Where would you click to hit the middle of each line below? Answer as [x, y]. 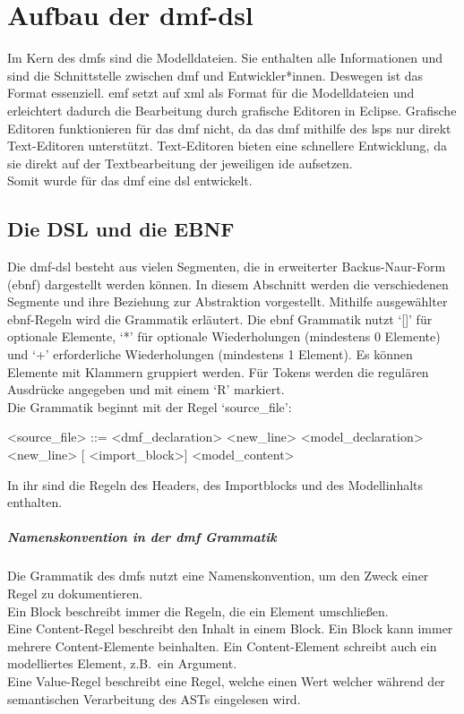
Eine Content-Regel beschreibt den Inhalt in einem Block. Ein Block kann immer [230, 628]
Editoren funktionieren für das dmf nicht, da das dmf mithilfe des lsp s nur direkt [229, 128]
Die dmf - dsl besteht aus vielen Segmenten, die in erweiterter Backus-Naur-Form [227, 267]
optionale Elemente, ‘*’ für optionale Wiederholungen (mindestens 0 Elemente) [224, 336]
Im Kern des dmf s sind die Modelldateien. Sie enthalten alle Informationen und [225, 58]
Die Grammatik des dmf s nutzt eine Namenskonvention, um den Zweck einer [218, 576]
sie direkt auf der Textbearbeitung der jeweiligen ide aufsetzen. [180, 163]
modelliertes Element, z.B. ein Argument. [122, 663]
